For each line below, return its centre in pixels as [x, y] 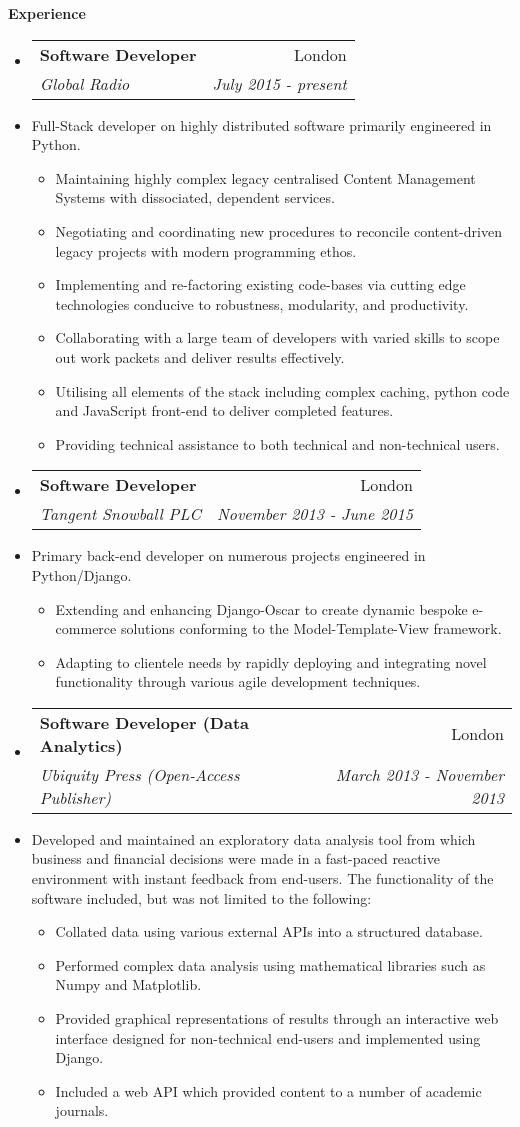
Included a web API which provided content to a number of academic [268, 1090]
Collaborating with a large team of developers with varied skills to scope [277, 337]
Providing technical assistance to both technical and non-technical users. [277, 443]
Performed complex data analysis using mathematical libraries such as [270, 964]
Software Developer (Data [144, 722]
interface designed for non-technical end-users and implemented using [268, 1037]
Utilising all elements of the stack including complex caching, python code [282, 390]
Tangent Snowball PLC [120, 514]
